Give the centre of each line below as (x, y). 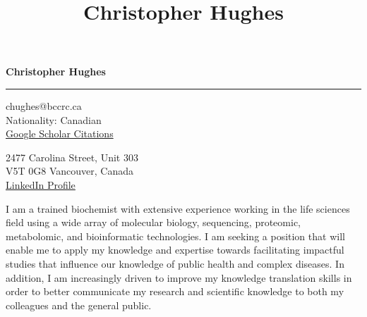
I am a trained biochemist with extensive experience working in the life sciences (178, 208)
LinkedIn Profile (41, 184)
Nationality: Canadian (54, 119)
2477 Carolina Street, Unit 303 (72, 157)
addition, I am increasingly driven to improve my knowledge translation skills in (179, 277)
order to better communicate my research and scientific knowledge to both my (175, 291)
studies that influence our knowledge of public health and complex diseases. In (175, 263)
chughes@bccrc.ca (44, 105)
